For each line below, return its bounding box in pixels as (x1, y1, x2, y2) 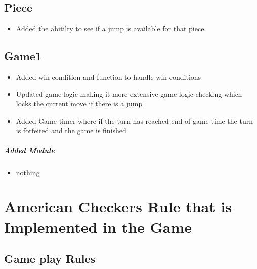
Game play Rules (4, 251, 96, 266)
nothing (16, 167, 40, 177)
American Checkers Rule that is (4, 196, 232, 217)
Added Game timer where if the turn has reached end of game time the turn (16, 115, 253, 126)
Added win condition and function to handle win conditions (16, 72, 201, 82)
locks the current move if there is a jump (16, 98, 143, 109)
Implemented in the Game (4, 216, 192, 237)
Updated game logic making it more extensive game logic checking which (16, 88, 242, 99)
